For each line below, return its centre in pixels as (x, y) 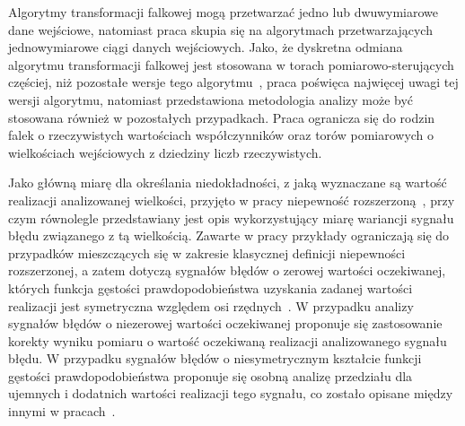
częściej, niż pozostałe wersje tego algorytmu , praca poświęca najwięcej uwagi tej (233, 82)
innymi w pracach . (62, 411)
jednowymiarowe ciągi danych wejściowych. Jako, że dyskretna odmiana (206, 47)
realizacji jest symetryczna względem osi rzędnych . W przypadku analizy (211, 305)
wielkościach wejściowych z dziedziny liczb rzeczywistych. (165, 152)
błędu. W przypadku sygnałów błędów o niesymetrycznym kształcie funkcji (215, 358)
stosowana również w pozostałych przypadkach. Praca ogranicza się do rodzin (222, 117)
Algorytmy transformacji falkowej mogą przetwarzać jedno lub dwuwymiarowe (224, 12)
